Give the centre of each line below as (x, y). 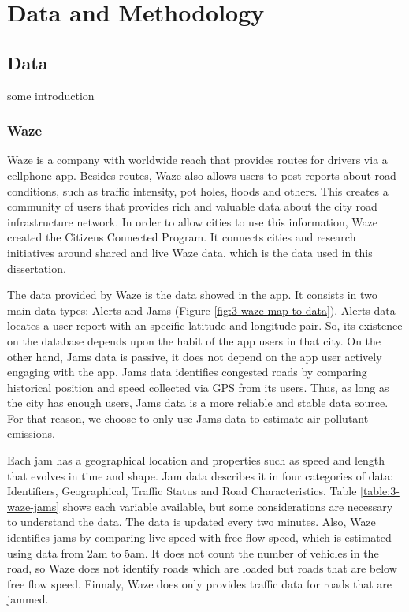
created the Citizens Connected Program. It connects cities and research (182, 237)
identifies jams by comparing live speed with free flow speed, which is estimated (199, 537)
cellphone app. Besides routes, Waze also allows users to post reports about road (202, 175)
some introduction (51, 95)
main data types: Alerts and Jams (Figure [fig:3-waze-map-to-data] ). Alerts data (201, 310)
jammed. (28, 599)
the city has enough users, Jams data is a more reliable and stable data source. (198, 403)
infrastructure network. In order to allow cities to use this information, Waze (192, 221)
